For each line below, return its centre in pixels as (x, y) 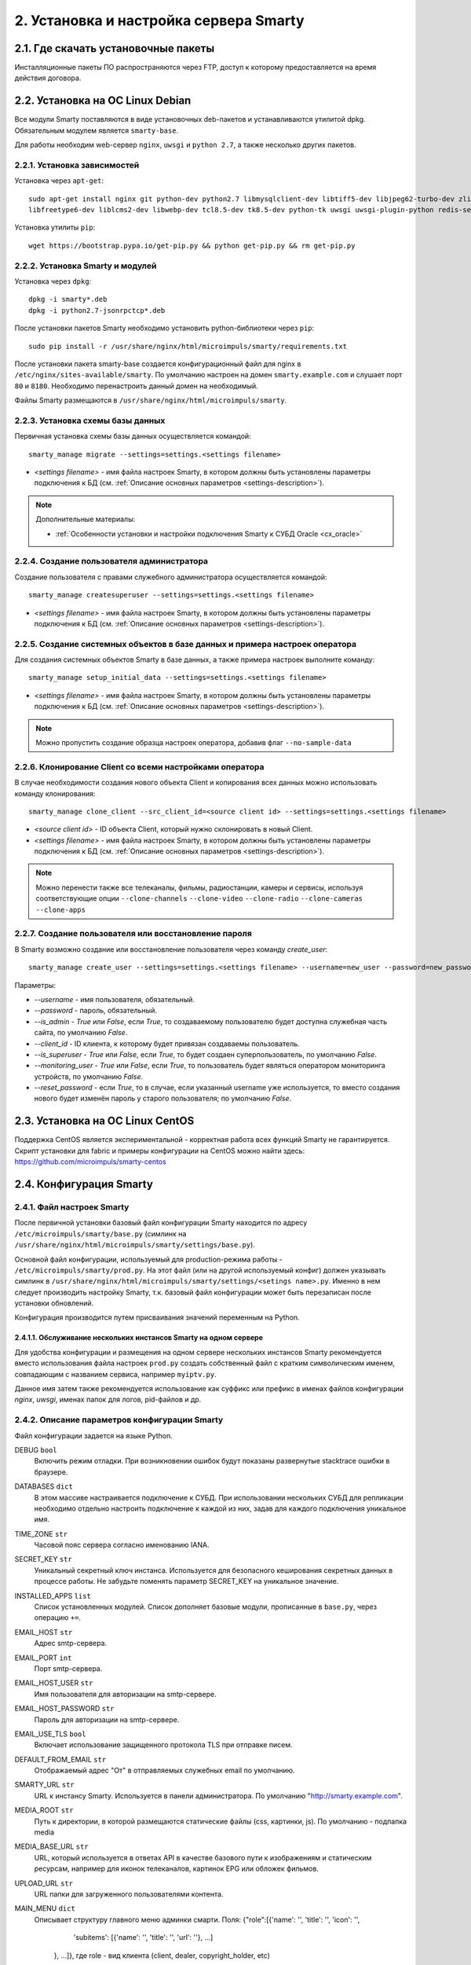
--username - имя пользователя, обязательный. (115, 999)
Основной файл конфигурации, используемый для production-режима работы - (148, 1259)
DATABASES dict (44, 1486)
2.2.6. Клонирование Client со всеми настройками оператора (139, 766)
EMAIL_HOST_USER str (54, 1683)
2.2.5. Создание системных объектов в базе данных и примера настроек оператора (186, 644)
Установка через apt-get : (59, 181)
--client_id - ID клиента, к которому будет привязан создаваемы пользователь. (167, 1043)
